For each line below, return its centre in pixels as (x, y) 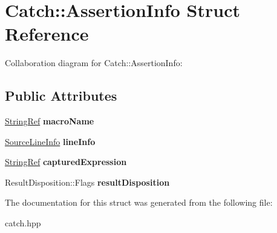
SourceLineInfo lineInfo (50, 141)
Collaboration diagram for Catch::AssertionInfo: (94, 63)
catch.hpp (23, 223)
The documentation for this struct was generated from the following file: (139, 202)
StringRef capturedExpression (66, 162)
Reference (47, 34)
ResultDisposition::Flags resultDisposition (87, 182)
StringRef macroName (50, 121)
